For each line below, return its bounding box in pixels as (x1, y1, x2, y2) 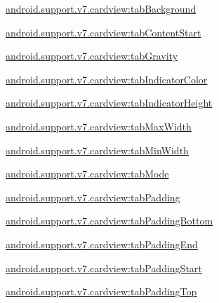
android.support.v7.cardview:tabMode (6, 166, 169, 181)
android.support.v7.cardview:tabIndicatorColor (6, 72, 208, 86)
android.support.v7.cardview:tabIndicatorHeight (6, 95, 213, 110)
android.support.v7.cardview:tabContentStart (6, 25, 201, 39)
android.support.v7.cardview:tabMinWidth (6, 142, 189, 157)
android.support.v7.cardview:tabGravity (6, 48, 178, 63)
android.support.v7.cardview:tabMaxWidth (6, 119, 192, 133)
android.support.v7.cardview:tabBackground (6, 1, 197, 15)
